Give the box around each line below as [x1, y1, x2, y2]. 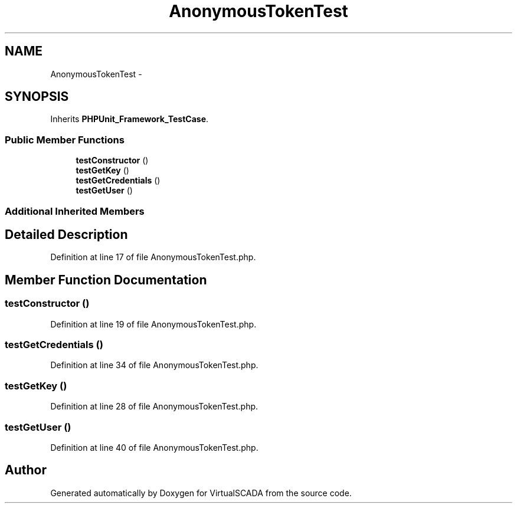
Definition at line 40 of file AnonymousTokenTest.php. [50, 442, 258, 453]
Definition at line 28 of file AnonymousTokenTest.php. [50, 401, 258, 412]
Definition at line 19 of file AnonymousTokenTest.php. [50, 319, 257, 329]
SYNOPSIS [5, 89, 69, 104]
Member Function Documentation [5, 272, 207, 287]
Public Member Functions [5, 133, 125, 146]
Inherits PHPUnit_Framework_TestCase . [50, 114, 209, 124]
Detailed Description [5, 227, 128, 242]
